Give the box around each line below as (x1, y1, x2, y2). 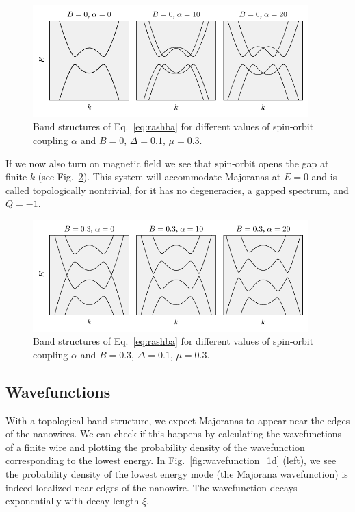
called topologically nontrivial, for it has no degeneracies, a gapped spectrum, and (5, 182, 349, 197)
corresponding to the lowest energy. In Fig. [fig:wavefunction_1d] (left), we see (5, 453, 337, 467)
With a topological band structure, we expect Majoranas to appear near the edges (5, 413, 350, 427)
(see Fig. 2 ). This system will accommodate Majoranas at (38, 169, 281, 184)
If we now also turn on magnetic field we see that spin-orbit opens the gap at (5, 156, 329, 170)
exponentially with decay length (5, 493, 140, 508)
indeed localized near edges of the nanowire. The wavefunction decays (5, 480, 298, 494)
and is (311, 169, 337, 184)
